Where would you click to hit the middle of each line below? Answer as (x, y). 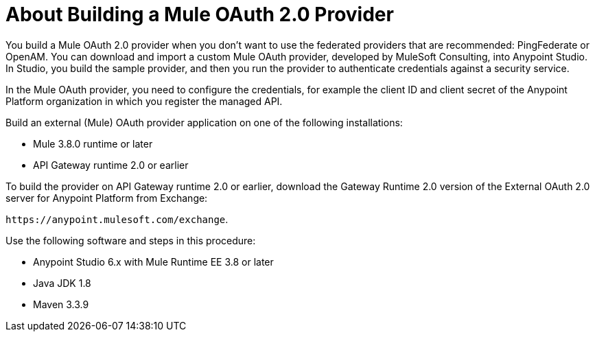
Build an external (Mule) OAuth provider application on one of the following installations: (204, 122)
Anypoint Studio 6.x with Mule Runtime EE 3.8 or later (153, 262)
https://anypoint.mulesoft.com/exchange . (117, 219)
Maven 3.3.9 (61, 304)
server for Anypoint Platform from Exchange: (107, 198)
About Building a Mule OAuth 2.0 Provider (200, 14)
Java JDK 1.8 (62, 283)
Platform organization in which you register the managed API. (144, 101)
